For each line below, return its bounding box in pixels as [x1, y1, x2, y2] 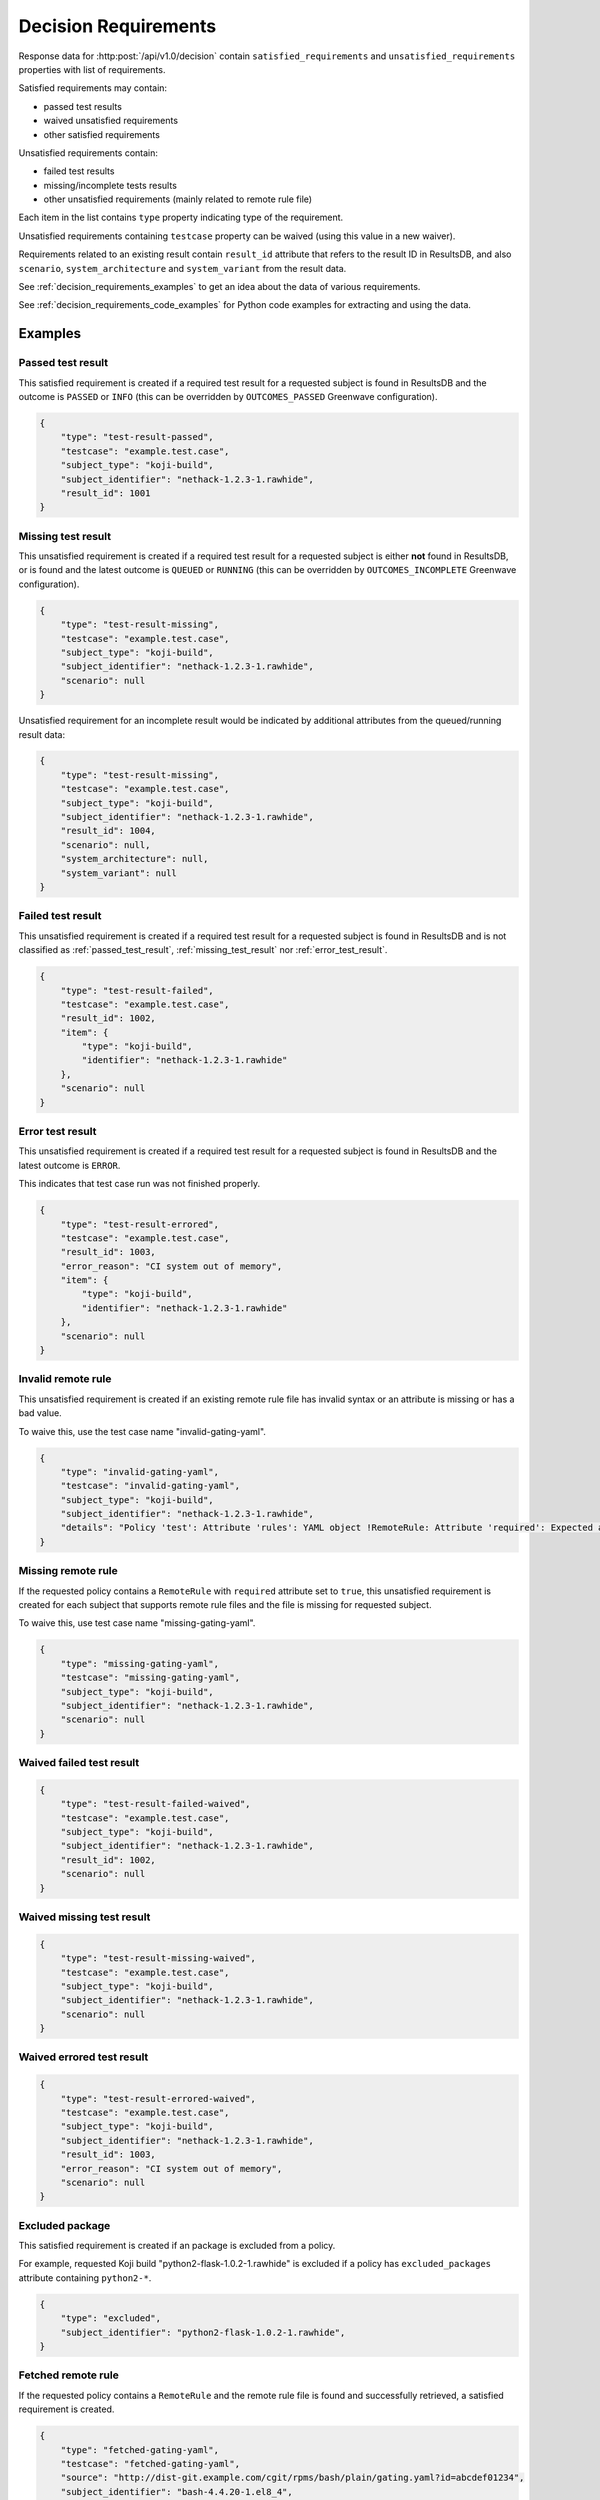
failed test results [43, 165, 115, 177]
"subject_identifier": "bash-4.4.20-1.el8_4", [60, 2486, 294, 2497]
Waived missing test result [18, 1910, 151, 1924]
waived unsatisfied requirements [43, 115, 179, 127]
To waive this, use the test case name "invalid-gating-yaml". [18, 1425, 267, 1437]
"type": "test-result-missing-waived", [60, 1953, 257, 1964]
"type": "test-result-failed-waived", [60, 1798, 251, 1810]
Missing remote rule [18, 1564, 119, 1578]
